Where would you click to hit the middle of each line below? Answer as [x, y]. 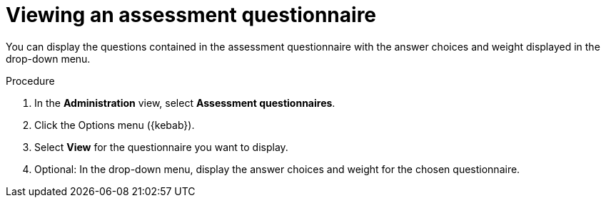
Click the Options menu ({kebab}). [115, 125]
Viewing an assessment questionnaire [191, 15]
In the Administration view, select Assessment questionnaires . [185, 103]
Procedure [30, 80]
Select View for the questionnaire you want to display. [161, 147]
